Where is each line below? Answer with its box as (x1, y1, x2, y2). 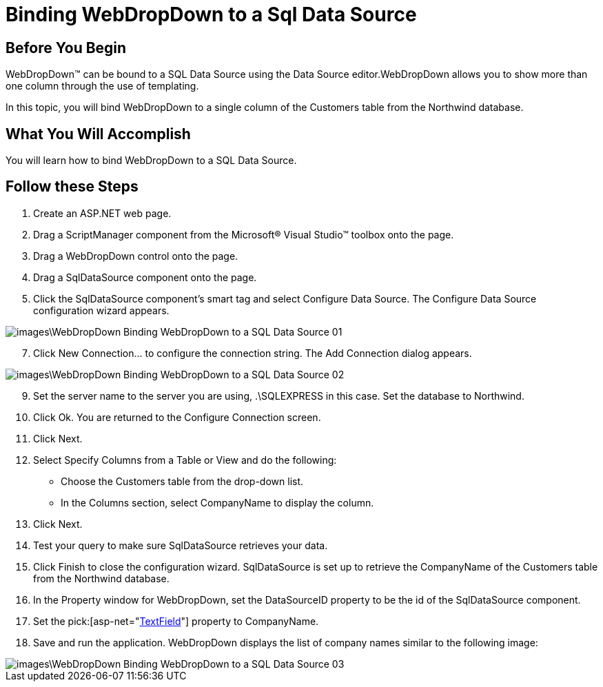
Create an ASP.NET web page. (33, 207, 172, 219)
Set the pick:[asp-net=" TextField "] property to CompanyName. (33, 615, 319, 627)
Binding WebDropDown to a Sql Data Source (6, 3, 417, 26)
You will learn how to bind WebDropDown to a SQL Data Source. (6, 154, 297, 167)
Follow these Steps (6, 178, 139, 196)
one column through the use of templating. (6, 80, 199, 92)
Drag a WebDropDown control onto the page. (33, 249, 238, 262)
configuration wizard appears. (33, 304, 170, 316)
